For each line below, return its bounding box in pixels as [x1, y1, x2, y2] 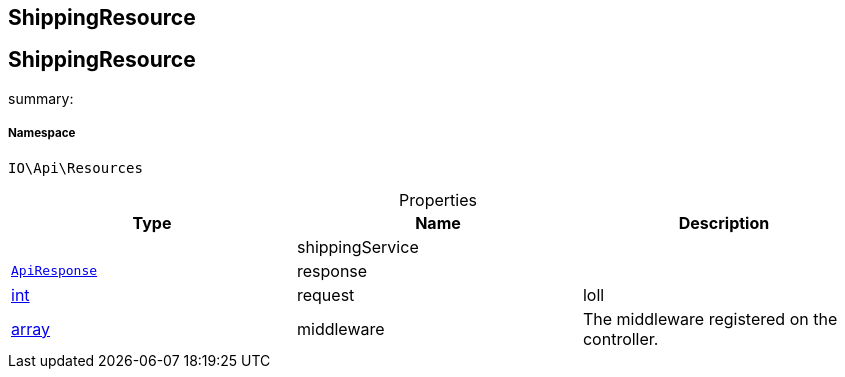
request [296, 284, 355, 305]
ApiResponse [11, 263, 98, 279]
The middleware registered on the [582, 308, 838, 329]
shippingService [296, 236, 419, 257]
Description [678, 212, 770, 233]
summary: [8, 89, 74, 107]
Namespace [8, 126, 76, 141]
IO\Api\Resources [8, 159, 143, 176]
